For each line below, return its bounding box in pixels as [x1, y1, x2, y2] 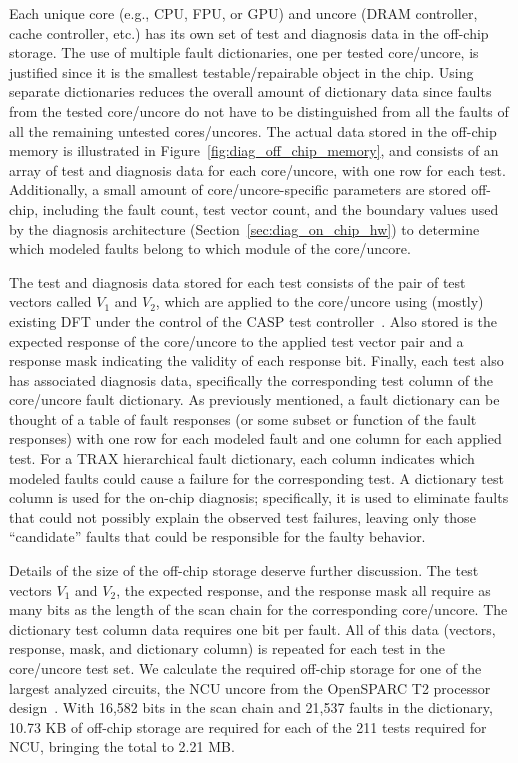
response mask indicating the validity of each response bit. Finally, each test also [9, 350, 504, 371]
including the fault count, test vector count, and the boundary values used [42, 198, 499, 219]
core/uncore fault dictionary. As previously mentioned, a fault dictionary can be [9, 389, 500, 410]
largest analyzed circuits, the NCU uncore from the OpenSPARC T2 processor [9, 677, 491, 698]
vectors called [9, 291, 92, 312]
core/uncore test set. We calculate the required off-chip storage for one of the [9, 658, 482, 678]
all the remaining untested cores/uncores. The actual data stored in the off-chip [9, 120, 497, 141]
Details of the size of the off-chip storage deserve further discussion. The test [9, 560, 479, 581]
